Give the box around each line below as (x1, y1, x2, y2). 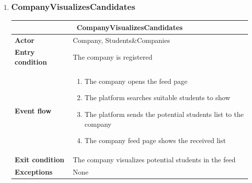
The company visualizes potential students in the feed (72, 154, 236, 165)
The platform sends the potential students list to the (84, 109, 244, 119)
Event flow (14, 106, 52, 116)
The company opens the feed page (84, 75, 188, 86)
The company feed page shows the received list (84, 135, 226, 146)
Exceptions (14, 166, 53, 177)
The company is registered (72, 52, 152, 62)
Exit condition (14, 154, 65, 165)
